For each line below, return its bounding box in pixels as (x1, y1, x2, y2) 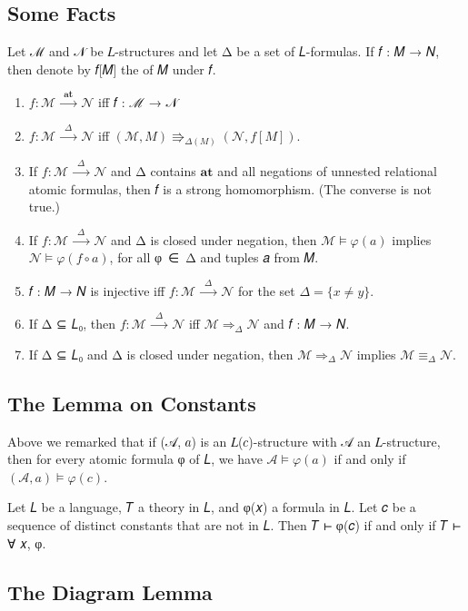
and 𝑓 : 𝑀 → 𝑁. (264, 314, 350, 333)
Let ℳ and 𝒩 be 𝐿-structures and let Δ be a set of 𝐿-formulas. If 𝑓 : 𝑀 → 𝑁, (7, 42, 440, 61)
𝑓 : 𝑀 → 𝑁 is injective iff (28, 281, 165, 300)
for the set (238, 281, 295, 300)
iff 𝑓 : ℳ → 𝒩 (97, 93, 178, 112)
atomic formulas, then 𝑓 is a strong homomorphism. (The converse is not (28, 179, 433, 198)
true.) (28, 197, 61, 216)
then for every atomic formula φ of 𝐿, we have (7, 449, 263, 468)
